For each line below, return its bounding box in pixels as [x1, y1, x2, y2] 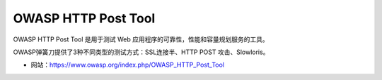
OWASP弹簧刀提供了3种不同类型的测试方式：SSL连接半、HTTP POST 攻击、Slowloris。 [13, 48, 270, 56]
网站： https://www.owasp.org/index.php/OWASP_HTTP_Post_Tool [30, 60, 225, 69]
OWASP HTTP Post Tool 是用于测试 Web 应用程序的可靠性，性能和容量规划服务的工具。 [13, 35, 269, 44]
